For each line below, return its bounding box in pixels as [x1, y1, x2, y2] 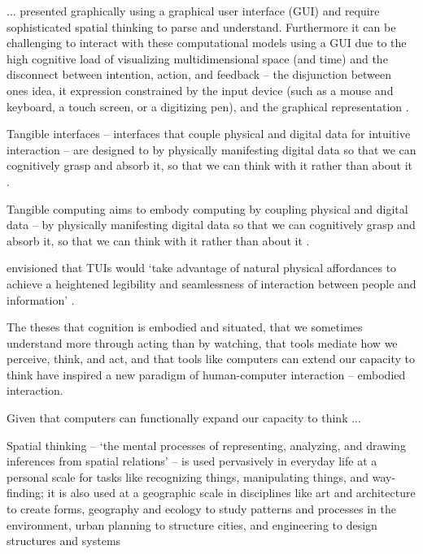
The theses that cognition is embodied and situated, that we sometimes [7, 318, 363, 335]
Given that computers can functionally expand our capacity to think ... [7, 409, 361, 426]
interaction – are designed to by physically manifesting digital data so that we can [7, 141, 416, 158]
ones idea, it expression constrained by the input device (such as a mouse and [7, 81, 394, 98]
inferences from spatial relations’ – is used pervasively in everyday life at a [7, 452, 377, 470]
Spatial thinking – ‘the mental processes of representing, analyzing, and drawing [7, 436, 406, 453]
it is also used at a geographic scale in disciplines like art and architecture [47, 484, 416, 501]
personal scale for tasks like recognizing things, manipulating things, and [7, 468, 369, 485]
